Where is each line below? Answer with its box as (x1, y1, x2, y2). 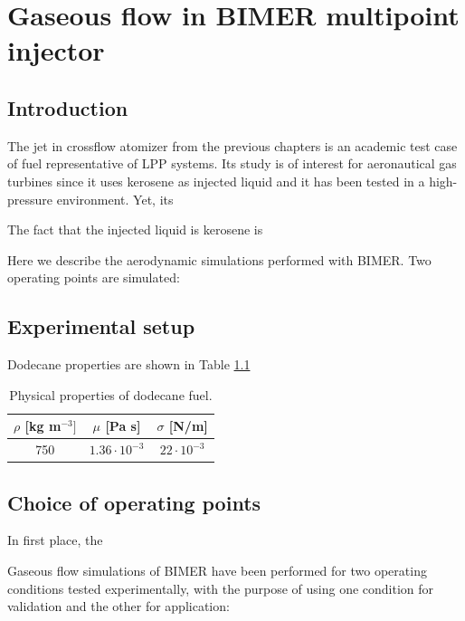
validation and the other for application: (7, 597, 230, 616)
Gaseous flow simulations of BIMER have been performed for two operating (7, 561, 427, 580)
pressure (7, 189, 53, 208)
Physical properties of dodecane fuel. (9, 385, 213, 404)
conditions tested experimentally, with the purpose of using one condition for (7, 578, 434, 597)
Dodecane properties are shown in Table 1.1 (7, 355, 251, 374)
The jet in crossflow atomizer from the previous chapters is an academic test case (7, 136, 458, 155)
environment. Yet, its (56, 189, 174, 208)
